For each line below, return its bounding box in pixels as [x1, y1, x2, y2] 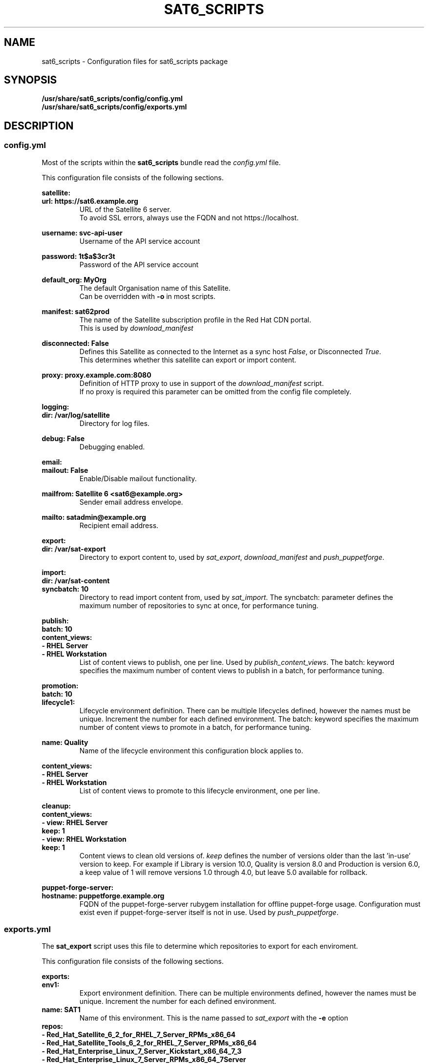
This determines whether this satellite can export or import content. [79, 355, 297, 364]
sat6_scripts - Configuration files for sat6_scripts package [42, 57, 228, 65]
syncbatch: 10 [42, 584, 89, 593]
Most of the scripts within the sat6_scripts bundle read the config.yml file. [42, 158, 281, 167]
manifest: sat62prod [42, 307, 109, 316]
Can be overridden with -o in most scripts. [79, 292, 215, 300]
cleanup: [42, 801, 71, 810]
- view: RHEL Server [42, 818, 108, 827]
